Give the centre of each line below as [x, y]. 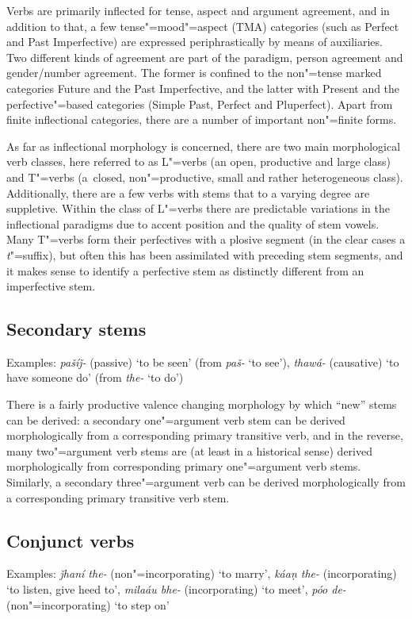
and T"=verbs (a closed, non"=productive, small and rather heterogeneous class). [205, 177]
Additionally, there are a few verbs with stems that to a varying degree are [188, 192]
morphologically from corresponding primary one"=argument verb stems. [184, 466]
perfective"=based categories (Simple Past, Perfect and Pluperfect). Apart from [200, 104]
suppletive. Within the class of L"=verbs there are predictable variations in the [198, 208]
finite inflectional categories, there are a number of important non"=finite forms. [202, 119]
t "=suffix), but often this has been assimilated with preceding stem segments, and [205, 254]
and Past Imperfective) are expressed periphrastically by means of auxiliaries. [195, 42]
